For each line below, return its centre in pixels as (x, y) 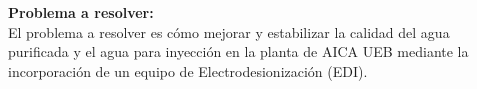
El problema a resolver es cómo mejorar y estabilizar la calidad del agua (229, 31)
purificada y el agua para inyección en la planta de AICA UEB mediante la (238, 51)
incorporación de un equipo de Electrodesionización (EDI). (188, 70)
